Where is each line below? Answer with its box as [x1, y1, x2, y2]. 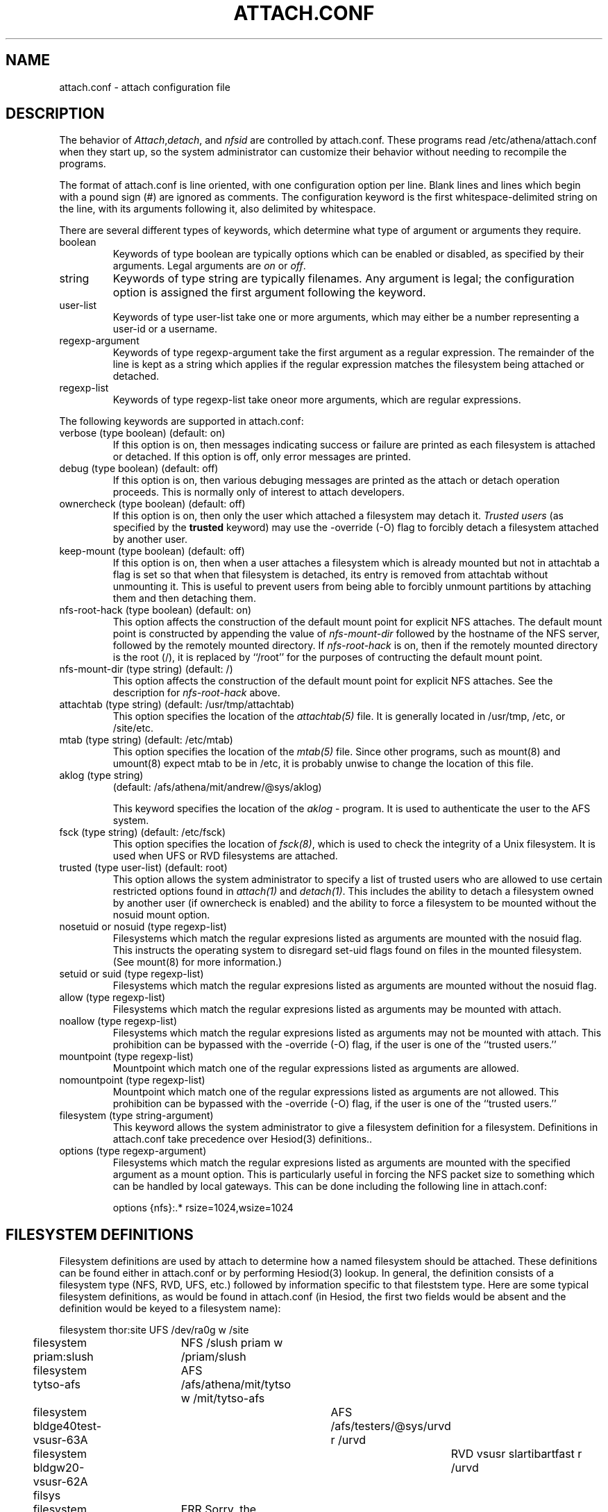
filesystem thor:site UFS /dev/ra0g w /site [59, 1324, 249, 1336]
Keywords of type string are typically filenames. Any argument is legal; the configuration [112, 271, 575, 286]
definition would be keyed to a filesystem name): [59, 1302, 281, 1315]
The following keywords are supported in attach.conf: [59, 415, 304, 428]
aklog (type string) [59, 769, 144, 782]
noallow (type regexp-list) [59, 1015, 178, 1027]
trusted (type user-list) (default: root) [59, 862, 228, 874]
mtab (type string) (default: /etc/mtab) [59, 734, 233, 746]
